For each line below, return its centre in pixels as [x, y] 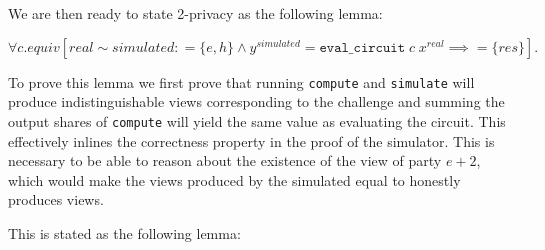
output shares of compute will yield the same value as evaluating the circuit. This [257, 120]
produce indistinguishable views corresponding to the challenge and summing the [256, 101]
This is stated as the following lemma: [124, 232]
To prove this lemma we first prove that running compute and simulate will [241, 81]
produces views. [56, 199]
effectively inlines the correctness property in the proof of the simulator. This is [251, 140]
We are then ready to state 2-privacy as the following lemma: [195, 13]
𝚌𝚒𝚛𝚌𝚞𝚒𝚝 [379, 47]
